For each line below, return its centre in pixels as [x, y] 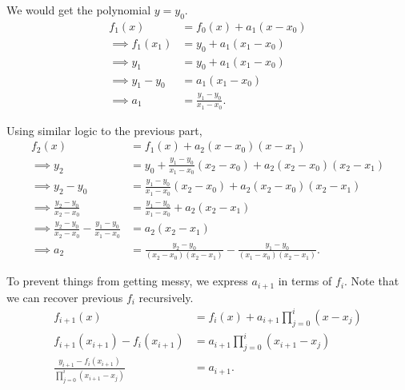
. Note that [372, 281]
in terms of [305, 281]
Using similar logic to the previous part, [104, 130]
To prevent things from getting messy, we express [127, 281]
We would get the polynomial [79, 10]
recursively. [166, 297]
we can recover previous [65, 297]
